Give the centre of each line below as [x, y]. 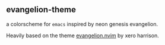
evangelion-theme [41, 10]
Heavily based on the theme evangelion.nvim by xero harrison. [82, 36]
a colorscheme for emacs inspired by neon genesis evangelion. [82, 24]
